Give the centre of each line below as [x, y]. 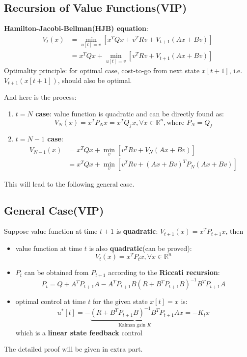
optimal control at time [51, 301]
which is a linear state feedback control [79, 332]
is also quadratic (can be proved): [140, 248]
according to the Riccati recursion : [164, 272]
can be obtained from [56, 272]
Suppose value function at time [51, 231]
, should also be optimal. [95, 80]
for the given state [120, 301]
